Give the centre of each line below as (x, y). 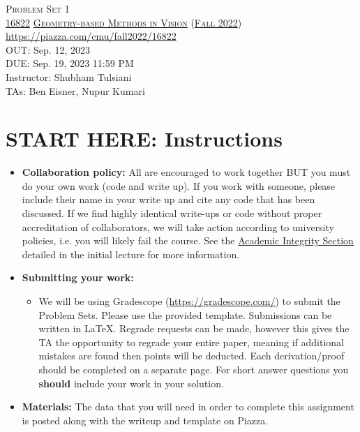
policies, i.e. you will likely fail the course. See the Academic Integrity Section (188, 240)
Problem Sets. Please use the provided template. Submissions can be (185, 314)
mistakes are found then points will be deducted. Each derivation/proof (192, 356)
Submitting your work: (78, 277)
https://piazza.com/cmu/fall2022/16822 (91, 36)
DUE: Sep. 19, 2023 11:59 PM (70, 63)
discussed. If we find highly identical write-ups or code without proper (172, 213)
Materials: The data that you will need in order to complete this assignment (188, 407)
